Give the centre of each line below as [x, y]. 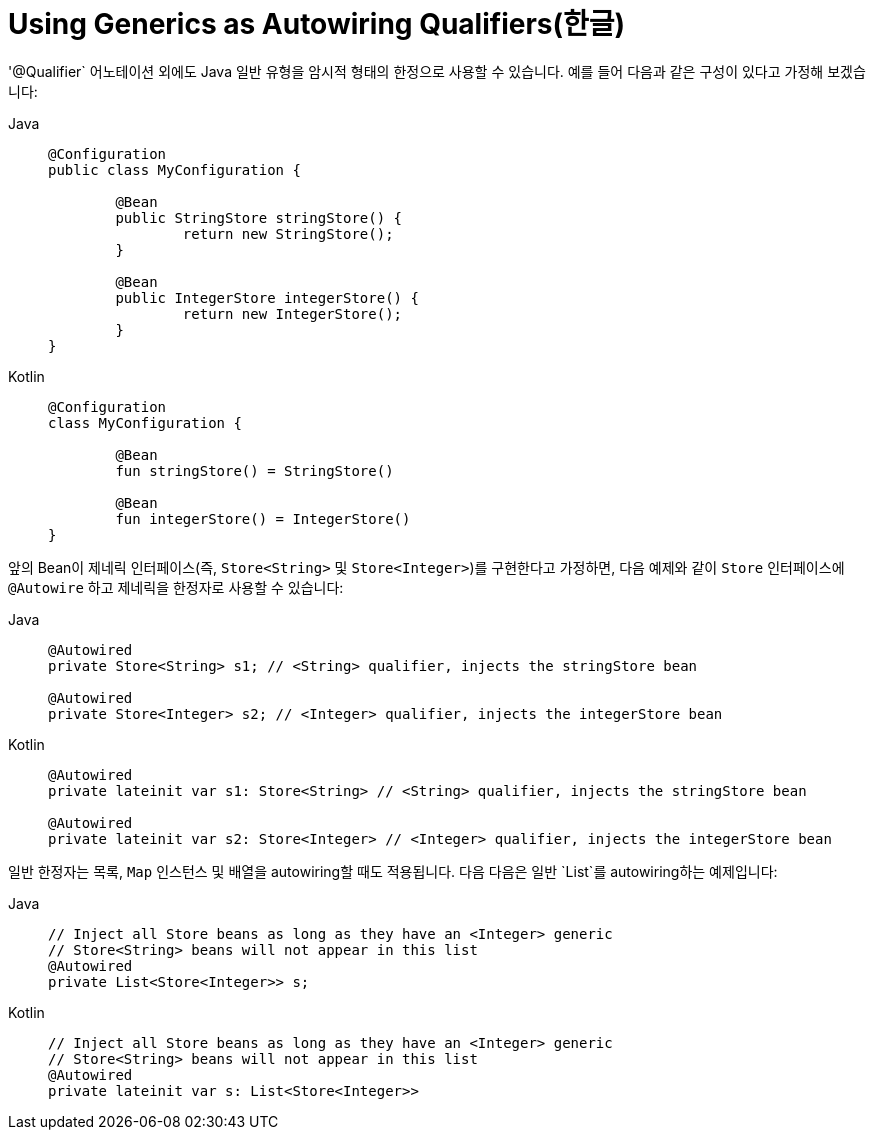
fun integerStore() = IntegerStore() [263, 518]
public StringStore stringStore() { [259, 217]
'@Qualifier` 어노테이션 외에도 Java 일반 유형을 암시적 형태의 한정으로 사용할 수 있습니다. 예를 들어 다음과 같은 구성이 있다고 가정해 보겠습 [437, 71]
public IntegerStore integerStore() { [267, 297]
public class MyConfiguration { [174, 169]
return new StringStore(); [288, 233]
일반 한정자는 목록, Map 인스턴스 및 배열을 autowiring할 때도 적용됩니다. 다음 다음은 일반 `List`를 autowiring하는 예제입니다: [393, 871]
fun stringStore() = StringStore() [254, 470]
